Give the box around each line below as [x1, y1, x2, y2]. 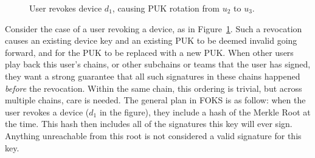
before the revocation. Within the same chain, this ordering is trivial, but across [5, 81, 302, 94]
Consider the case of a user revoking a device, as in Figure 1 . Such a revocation [5, 22, 302, 35]
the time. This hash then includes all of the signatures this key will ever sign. [5, 117, 292, 130]
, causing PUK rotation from [112, 2, 220, 14]
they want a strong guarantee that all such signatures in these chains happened [5, 69, 300, 82]
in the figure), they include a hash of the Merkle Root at [99, 105, 311, 118]
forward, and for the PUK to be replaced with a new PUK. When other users [5, 46, 294, 58]
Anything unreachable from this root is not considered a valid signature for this [5, 129, 302, 142]
